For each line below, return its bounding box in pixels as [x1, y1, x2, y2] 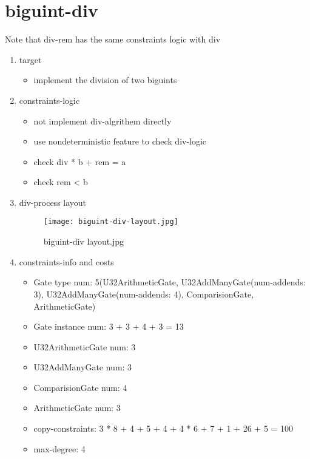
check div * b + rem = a [33, 155, 126, 168]
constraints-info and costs [19, 255, 114, 268]
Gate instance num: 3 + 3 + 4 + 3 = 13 [33, 320, 184, 333]
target [19, 53, 42, 66]
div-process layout [19, 195, 87, 208]
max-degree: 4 [33, 442, 86, 455]
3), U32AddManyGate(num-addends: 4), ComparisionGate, [33, 287, 254, 300]
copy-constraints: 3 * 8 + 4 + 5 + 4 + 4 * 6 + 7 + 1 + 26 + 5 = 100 [33, 422, 294, 435]
